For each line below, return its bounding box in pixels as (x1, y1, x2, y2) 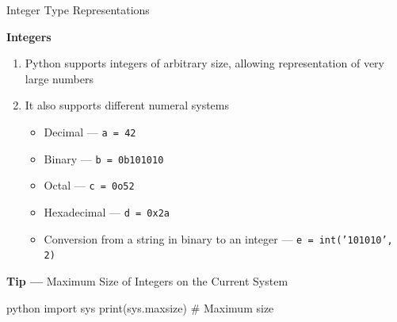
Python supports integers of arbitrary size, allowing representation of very (25, 55, 385, 71)
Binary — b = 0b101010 (44, 150, 164, 167)
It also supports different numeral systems (25, 97, 230, 113)
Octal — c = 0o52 (44, 177, 135, 194)
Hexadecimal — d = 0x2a (44, 203, 170, 220)
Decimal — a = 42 (44, 123, 136, 140)
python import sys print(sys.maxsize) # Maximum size (6, 299, 274, 316)
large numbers (25, 70, 94, 86)
